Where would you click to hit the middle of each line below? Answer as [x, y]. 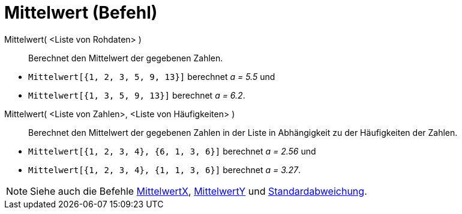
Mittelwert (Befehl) [81, 13]
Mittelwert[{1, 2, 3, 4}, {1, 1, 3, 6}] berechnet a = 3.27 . [165, 170]
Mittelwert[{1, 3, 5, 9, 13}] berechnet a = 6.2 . [137, 95]
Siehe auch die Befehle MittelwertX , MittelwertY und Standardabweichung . [199, 191]
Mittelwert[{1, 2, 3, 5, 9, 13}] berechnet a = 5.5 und [152, 76]
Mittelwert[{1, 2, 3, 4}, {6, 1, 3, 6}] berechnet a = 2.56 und [172, 151]
